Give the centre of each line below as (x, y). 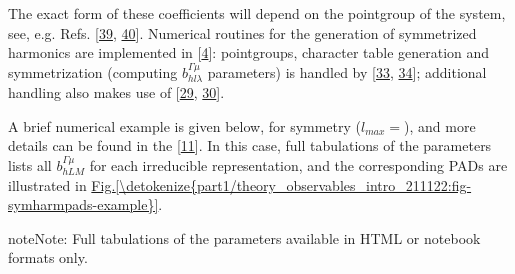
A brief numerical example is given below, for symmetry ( (185, 125)
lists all (30, 164)
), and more (440, 125)
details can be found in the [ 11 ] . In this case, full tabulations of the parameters (250, 145)
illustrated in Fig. (62, 184)
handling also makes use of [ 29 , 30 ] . (116, 92)
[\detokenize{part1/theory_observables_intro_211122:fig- (293, 184)
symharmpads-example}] (83, 204)
